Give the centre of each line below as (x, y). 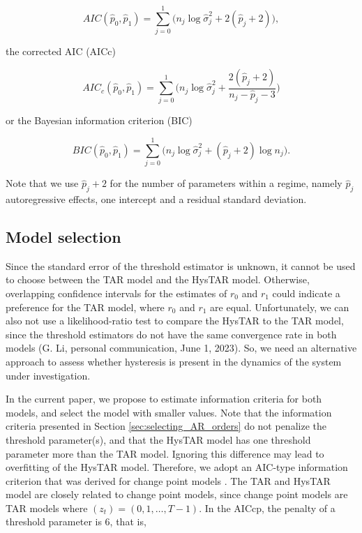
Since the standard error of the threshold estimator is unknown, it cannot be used (181, 265)
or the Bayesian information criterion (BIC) (99, 120)
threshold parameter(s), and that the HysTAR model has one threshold (158, 439)
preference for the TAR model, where (85, 307)
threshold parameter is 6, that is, (76, 521)
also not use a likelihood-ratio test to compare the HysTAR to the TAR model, (175, 321)
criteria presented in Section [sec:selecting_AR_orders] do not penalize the (166, 426)
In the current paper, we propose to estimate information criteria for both (164, 399)
